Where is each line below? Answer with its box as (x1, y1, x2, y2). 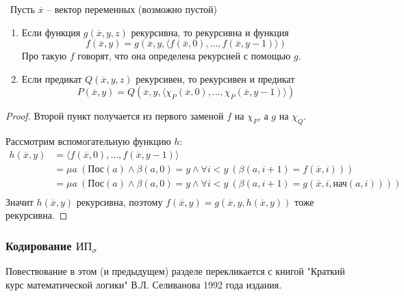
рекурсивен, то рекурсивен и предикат (136, 71, 295, 85)
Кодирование (5, 237, 72, 254)
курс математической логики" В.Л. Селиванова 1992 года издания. (5, 277, 282, 291)
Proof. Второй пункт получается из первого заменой (5, 109, 224, 123)
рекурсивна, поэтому (76, 194, 163, 208)
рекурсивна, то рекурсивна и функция (131, 25, 289, 39)
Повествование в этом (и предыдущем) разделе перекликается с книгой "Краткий (5, 264, 345, 278)
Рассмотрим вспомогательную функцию (5, 134, 171, 148)
